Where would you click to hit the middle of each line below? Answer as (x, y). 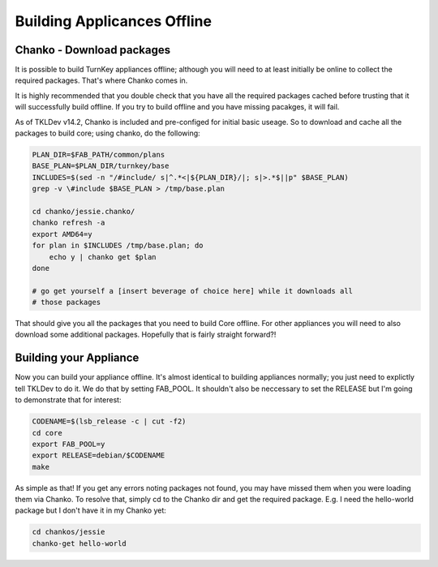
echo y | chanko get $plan (103, 257)
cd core (47, 433)
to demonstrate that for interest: (68, 400)
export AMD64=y (62, 234)
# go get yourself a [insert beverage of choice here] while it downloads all (192, 291)
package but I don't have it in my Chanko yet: (90, 510)
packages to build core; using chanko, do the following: (107, 133)
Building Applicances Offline (114, 21)
